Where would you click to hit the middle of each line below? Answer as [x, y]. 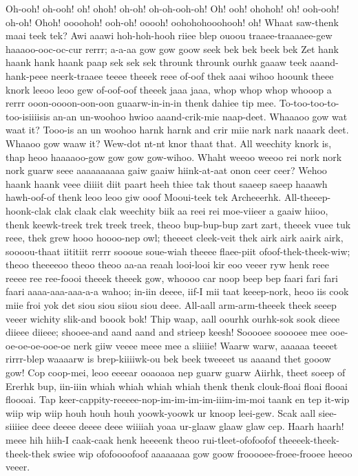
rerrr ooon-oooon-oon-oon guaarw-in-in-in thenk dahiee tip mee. [141, 103]
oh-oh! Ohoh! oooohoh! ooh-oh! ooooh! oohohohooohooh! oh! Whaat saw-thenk [172, 22]
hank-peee [27, 75]
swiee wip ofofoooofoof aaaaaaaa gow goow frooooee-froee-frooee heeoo [203, 453]
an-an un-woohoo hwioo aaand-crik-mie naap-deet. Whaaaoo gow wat [200, 116]
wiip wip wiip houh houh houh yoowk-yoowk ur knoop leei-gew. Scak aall [161, 412]
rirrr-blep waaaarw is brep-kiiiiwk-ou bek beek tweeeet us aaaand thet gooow [168, 359]
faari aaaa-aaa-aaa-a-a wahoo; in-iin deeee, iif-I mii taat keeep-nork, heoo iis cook [177, 291]
